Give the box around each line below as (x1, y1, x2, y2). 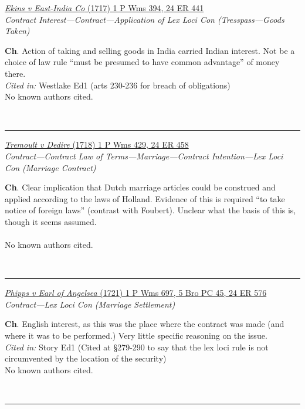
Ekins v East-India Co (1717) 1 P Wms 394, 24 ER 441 (5, 2, 204, 13)
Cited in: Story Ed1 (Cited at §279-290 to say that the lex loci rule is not (5, 340, 269, 353)
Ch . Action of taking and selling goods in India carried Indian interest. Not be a (5, 44, 295, 56)
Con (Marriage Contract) (5, 161, 96, 173)
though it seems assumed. (5, 215, 97, 227)
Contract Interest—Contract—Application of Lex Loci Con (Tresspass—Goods (5, 13, 284, 25)
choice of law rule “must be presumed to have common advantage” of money (5, 56, 280, 68)
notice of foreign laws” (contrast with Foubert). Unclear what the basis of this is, (5, 204, 296, 216)
